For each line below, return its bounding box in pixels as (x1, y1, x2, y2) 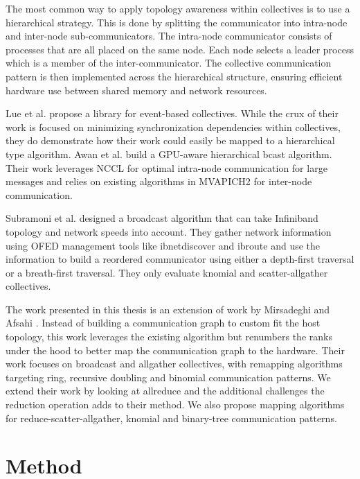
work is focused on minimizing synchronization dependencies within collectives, (6, 119, 341, 134)
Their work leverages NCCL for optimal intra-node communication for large (6, 160, 327, 175)
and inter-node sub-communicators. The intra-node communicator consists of (6, 28, 332, 43)
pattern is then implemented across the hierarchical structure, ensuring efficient (6, 69, 343, 83)
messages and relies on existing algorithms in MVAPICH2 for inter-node (6, 174, 312, 189)
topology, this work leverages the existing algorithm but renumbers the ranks (6, 329, 332, 344)
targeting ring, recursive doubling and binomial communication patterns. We (6, 369, 331, 384)
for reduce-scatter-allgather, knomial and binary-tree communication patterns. (6, 410, 337, 425)
